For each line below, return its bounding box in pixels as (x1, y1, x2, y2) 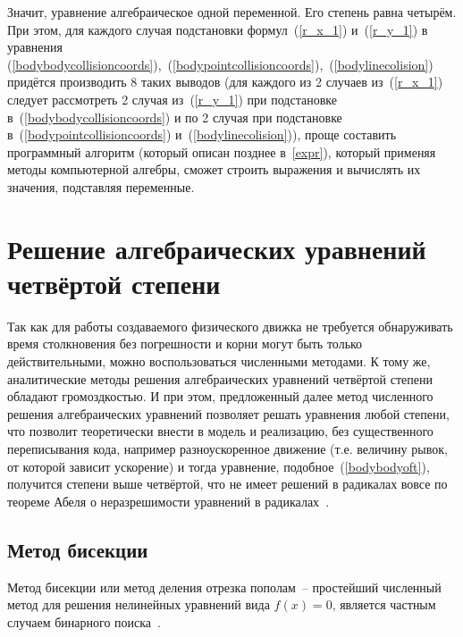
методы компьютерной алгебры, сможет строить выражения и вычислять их (7, 160, 421, 179)
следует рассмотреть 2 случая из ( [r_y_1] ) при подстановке (7, 89, 337, 108)
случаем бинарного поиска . (7, 612, 161, 631)
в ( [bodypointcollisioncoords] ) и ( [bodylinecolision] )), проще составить (7, 125, 397, 144)
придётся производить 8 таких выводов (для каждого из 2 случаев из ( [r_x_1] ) (7, 72, 443, 91)
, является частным (332, 595, 436, 614)
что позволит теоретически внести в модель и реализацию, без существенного (7, 422, 434, 440)
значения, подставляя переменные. (7, 177, 195, 196)
